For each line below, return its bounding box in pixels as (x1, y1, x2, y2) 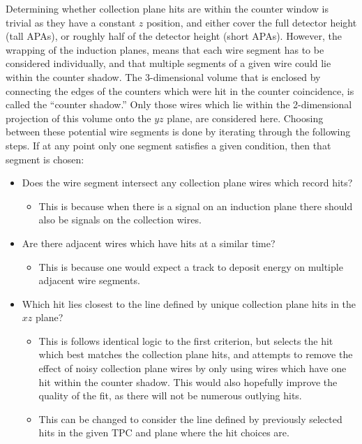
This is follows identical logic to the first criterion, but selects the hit (38, 333, 333, 348)
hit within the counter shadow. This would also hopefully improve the (38, 374, 338, 389)
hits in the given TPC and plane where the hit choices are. (38, 425, 289, 440)
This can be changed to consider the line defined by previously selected (38, 411, 342, 426)
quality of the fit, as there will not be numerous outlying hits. (38, 388, 302, 403)
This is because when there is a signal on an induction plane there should (38, 198, 353, 213)
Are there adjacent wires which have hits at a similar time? (22, 235, 276, 250)
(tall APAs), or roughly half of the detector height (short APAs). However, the (6, 29, 342, 43)
